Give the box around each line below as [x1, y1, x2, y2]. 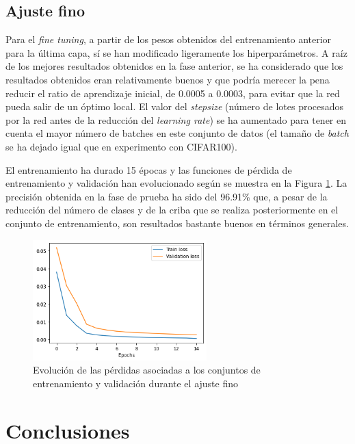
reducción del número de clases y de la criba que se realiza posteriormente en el [5, 203, 339, 217]
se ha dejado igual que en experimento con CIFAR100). [5, 139, 237, 153]
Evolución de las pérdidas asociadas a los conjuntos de [33, 363, 261, 377]
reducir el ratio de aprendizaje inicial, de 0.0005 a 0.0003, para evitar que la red [5, 86, 340, 100]
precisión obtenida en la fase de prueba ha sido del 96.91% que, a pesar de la [5, 189, 328, 203]
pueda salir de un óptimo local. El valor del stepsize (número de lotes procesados [5, 99, 344, 114]
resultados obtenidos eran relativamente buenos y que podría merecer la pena [5, 72, 330, 86]
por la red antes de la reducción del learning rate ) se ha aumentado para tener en [5, 112, 347, 127]
